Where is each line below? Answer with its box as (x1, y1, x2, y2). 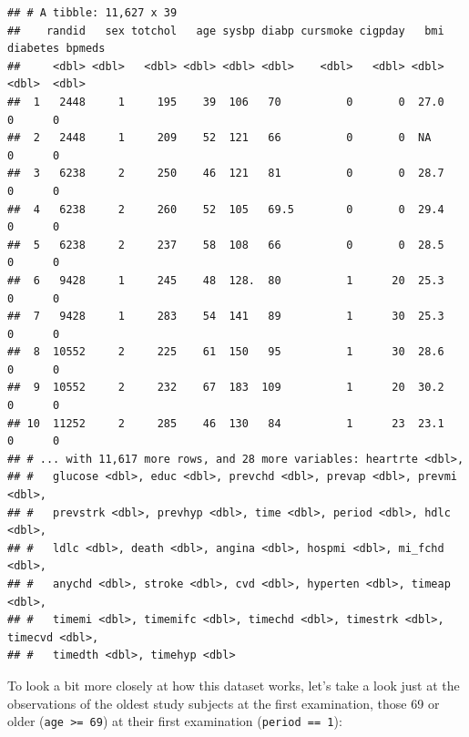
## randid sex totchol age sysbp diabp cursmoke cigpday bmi (7, 24, 444, 37)
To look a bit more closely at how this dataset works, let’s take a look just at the (7, 675, 460, 694)
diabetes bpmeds (7, 42, 106, 56)
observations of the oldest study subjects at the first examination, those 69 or (7, 693, 440, 712)
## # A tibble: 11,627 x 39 (7, 6, 178, 19)
